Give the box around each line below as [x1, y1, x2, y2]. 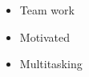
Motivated [19, 28, 71, 45]
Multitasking [19, 55, 83, 72]
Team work [19, 2, 75, 18]
